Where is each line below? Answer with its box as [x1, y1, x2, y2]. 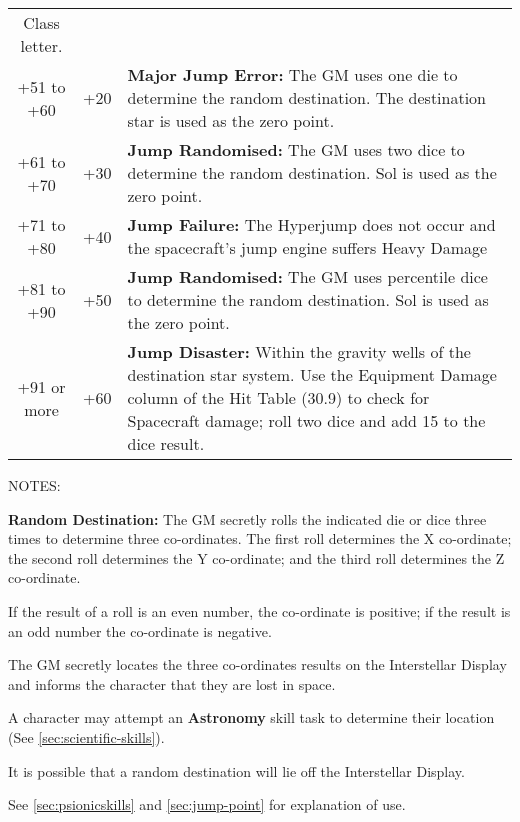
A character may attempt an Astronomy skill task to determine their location [8, 707, 495, 728]
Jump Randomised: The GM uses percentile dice [127, 265, 488, 288]
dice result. [127, 432, 205, 455]
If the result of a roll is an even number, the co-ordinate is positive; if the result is [8, 600, 511, 621]
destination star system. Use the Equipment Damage [127, 363, 497, 386]
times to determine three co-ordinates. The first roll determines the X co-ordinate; [8, 528, 512, 549]
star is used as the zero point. [127, 109, 335, 132]
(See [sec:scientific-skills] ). [8, 726, 165, 747]
